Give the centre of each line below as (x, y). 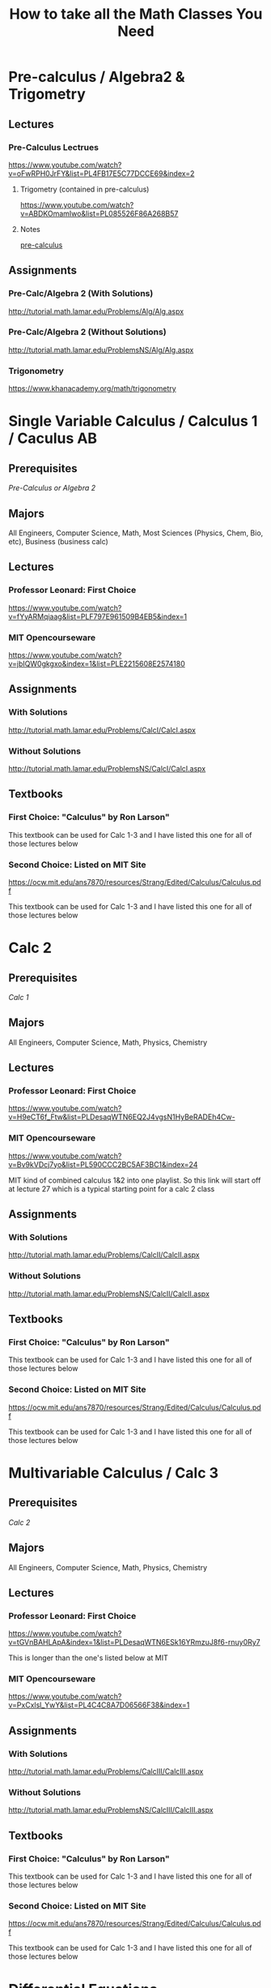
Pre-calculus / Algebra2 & (97, 77)
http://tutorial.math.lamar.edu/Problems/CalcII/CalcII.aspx (104, 1255)
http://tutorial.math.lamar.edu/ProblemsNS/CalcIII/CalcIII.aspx (111, 1810)
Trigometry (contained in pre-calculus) (85, 189)
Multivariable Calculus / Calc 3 (114, 1473)
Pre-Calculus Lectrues (54, 147)
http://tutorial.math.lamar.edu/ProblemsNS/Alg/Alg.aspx (101, 350)
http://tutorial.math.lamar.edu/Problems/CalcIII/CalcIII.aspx (106, 1771)
